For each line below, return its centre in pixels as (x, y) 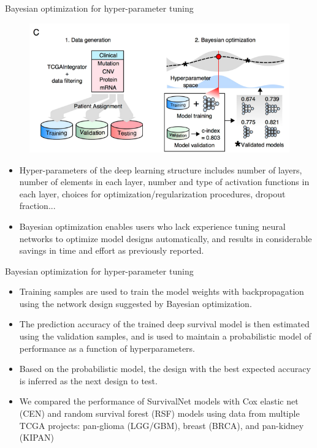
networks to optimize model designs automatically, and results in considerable (166, 238)
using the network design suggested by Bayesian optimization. (136, 303)
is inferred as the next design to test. (88, 380)
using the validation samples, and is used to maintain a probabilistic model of (165, 336)
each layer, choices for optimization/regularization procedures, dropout (152, 193)
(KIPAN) (37, 437)
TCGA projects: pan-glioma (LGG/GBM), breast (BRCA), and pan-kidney (162, 425)
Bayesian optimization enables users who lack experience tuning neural (152, 226)
